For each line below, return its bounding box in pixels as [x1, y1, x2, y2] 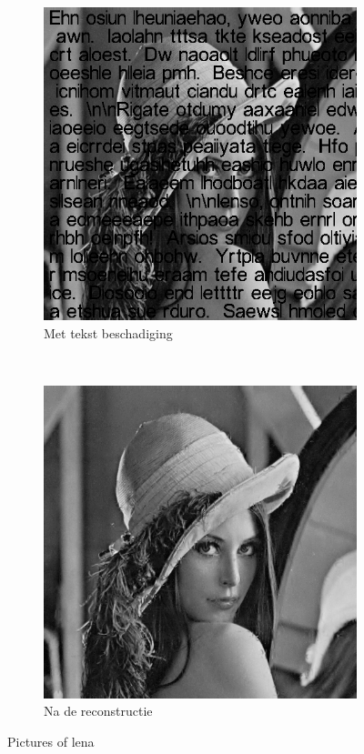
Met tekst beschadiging [44, 323, 173, 342]
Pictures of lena [7, 731, 95, 750]
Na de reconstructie [44, 701, 153, 720]
